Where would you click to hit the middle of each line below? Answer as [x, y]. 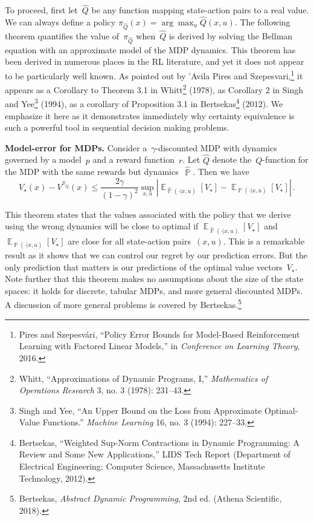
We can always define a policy [60, 22]
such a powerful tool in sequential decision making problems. [117, 127]
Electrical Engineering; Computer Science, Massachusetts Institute [142, 466]
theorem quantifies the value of [62, 36]
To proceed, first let [41, 10]
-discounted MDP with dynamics [216, 147]
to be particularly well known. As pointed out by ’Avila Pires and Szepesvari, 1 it [154, 74]
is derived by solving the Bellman [231, 36]
